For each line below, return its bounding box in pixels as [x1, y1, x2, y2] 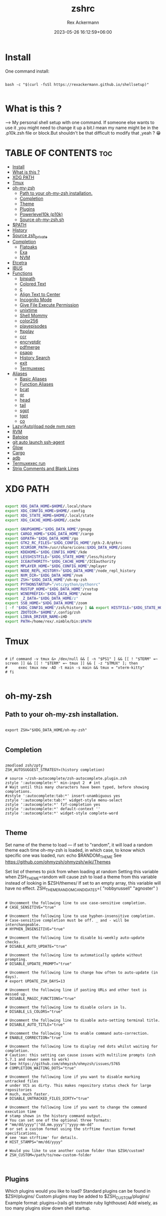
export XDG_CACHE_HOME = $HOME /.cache [5, 518, 81, 523]
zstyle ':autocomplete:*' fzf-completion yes [5, 802, 100, 807]
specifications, [5, 1131, 39, 1136]
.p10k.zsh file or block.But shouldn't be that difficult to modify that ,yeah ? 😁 [5, 130, 161, 136]
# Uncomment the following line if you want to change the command [5, 1105, 147, 1110]
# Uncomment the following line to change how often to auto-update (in [5, 970, 158, 975]
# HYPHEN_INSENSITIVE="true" [5, 927, 65, 932]
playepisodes [19, 323, 47, 329]
